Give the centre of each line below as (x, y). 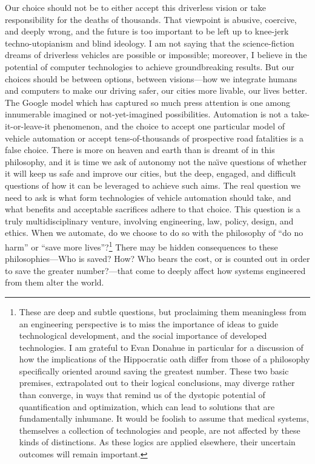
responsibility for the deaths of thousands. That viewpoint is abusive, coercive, (151, 19)
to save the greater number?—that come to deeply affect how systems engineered (155, 270)
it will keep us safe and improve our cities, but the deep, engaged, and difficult (151, 173)
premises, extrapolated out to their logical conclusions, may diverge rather (157, 383)
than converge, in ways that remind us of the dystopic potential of (142, 395)
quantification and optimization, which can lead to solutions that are (147, 406)
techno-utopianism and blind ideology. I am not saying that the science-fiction (150, 43)
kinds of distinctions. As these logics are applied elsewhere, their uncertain (157, 442)
